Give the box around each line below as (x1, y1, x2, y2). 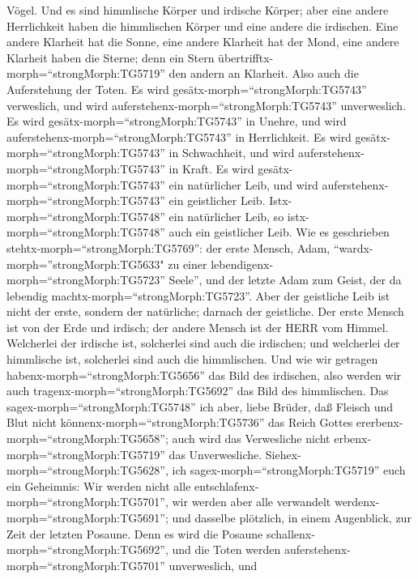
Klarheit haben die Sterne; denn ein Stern (6, 49, 215, 66)
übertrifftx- (218, 49, 274, 66)
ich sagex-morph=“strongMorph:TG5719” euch (172, 462, 406, 479)
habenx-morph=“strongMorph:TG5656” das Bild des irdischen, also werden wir (6, 366, 402, 383)
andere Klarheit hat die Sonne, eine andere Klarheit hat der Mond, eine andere (6, 33, 399, 50)
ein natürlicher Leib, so (168, 207, 284, 224)
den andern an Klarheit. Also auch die (168, 65, 359, 82)
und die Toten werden (172, 541, 281, 558)
